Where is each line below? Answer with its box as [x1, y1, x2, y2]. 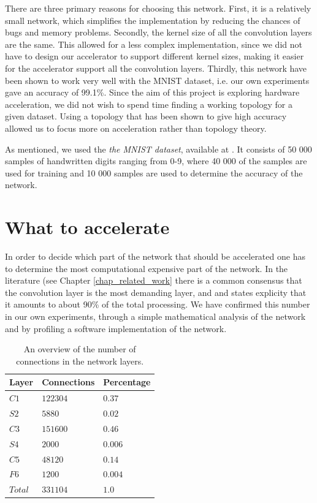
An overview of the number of [23, 342, 136, 355]
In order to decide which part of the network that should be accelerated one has [5, 250, 305, 263]
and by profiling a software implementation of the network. [5, 322, 227, 335]
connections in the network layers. [16, 354, 144, 367]
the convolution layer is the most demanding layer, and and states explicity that [5, 286, 307, 298]
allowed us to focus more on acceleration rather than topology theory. [5, 121, 267, 134]
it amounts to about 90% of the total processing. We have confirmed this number [5, 298, 310, 311]
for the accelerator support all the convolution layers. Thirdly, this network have [5, 61, 307, 74]
